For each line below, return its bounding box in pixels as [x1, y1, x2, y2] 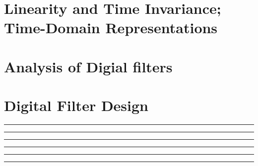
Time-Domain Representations [4, 17, 218, 38]
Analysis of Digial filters [4, 56, 173, 76]
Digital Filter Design [4, 95, 148, 115]
